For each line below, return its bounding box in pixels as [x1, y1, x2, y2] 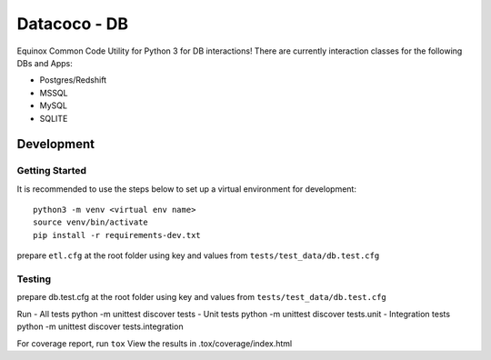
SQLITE [39, 113, 68, 124]
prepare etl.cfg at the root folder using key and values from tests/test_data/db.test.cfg [16, 250, 380, 261]
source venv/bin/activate [33, 217, 149, 227]
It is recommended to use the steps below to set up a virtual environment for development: [16, 183, 356, 195]
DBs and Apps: [16, 57, 73, 68]
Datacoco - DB [16, 14, 129, 34]
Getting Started [16, 165, 86, 177]
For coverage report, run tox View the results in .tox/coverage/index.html [16, 337, 293, 349]
